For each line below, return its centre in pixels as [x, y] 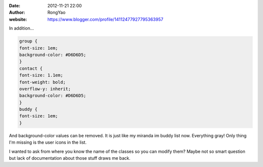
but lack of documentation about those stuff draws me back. [70, 158]
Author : [17, 13]
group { [28, 41]
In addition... [21, 28]
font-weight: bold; [42, 82]
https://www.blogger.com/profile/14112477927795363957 [105, 19]
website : [18, 19]
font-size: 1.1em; [41, 75]
